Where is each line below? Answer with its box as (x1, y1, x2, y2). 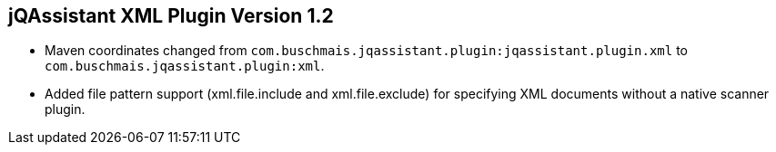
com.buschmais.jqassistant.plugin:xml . (45, 58, 325, 74)
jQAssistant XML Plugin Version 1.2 (8, 5, 334, 27)
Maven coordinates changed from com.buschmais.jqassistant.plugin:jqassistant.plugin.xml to (45, 43, 688, 59)
